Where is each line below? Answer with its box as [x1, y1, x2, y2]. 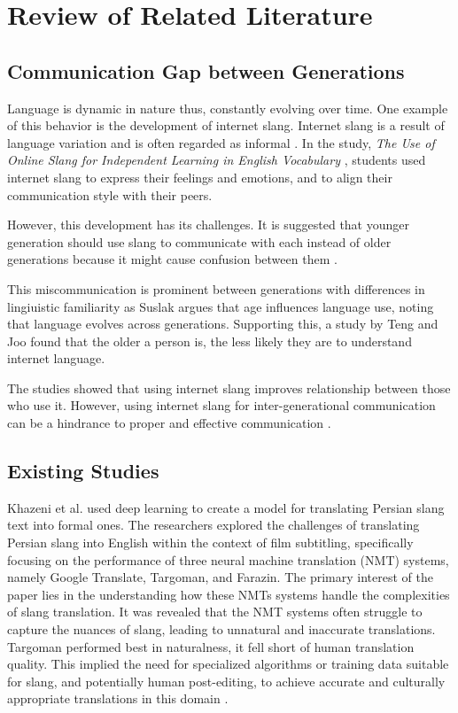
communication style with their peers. [7, 185, 213, 204]
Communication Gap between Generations [7, 57, 405, 84]
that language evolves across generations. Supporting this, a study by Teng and [7, 314, 439, 333]
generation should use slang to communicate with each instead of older [7, 232, 392, 251]
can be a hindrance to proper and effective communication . [7, 414, 331, 432]
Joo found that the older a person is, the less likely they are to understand [7, 331, 412, 350]
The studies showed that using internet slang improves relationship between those [7, 378, 451, 397]
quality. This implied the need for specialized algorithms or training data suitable [7, 655, 449, 673]
